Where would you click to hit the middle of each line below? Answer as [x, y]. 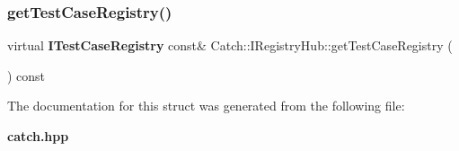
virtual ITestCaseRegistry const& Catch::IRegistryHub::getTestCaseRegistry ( [230, 45]
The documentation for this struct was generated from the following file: [206, 106]
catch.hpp [38, 136]
